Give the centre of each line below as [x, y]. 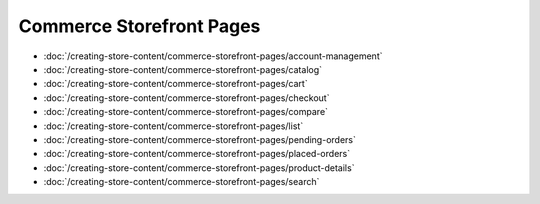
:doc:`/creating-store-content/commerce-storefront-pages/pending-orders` [200, 139]
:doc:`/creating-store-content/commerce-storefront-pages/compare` [186, 112]
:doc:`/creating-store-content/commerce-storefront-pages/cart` [176, 84]
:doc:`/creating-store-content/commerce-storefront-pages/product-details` [199, 167]
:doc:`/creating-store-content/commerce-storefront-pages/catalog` [183, 69]
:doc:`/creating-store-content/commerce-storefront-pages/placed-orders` [196, 154]
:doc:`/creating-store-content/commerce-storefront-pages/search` [181, 182]
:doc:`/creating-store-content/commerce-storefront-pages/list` [173, 126]
